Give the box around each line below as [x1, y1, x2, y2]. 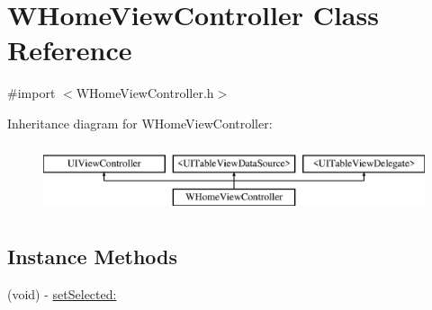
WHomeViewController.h [76, 84, 214, 102]
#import [7, 84, 56, 102]
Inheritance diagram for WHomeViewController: [7, 113, 273, 132]
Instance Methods [7, 243, 177, 270]
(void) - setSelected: [7, 284, 117, 303]
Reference [7, 31, 132, 68]
